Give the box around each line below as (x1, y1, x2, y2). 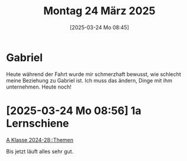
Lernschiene (6, 116, 69, 130)
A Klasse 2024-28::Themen (6, 136, 74, 143)
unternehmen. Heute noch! (6, 83, 72, 90)
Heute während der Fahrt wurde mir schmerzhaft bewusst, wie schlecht (6, 70, 182, 78)
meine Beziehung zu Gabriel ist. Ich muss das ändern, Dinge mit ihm (6, 77, 173, 84)
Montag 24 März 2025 (43, 4, 156, 18)
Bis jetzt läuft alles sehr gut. (6, 147, 74, 155)
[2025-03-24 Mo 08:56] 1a (6, 104, 141, 117)
